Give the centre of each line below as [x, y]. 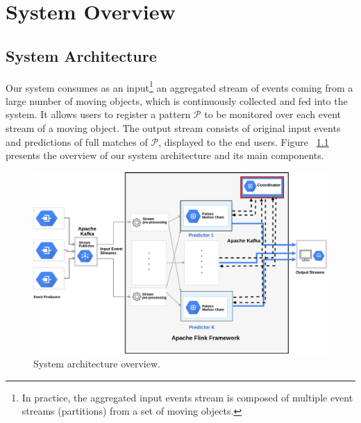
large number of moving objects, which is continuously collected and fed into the [177, 100]
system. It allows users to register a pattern [98, 114]
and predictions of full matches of [77, 141]
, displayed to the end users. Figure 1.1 [244, 141]
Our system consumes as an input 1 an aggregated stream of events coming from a [179, 86]
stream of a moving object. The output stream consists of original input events [173, 128]
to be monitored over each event [273, 114]
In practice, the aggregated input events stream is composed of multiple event [187, 397]
